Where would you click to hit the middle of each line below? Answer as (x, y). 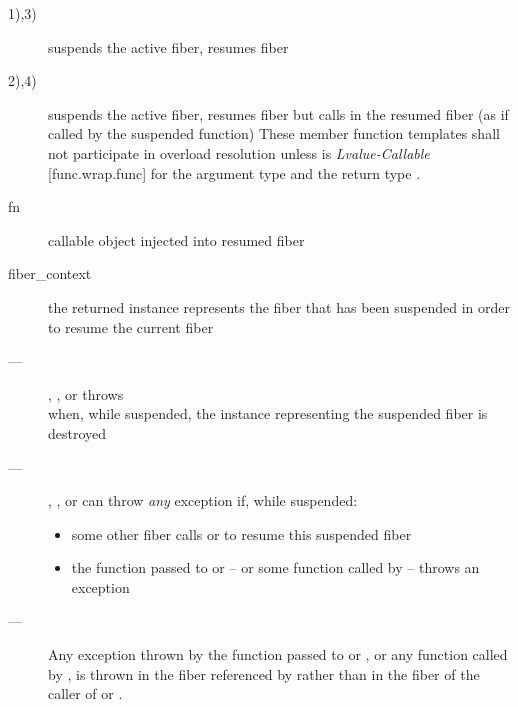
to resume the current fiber (131, 326)
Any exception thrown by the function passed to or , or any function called (278, 654)
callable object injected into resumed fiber (176, 239)
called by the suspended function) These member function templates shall (274, 133)
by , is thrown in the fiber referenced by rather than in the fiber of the (264, 673)
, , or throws (86, 393)
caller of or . (85, 693)
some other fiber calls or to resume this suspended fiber (241, 533)
